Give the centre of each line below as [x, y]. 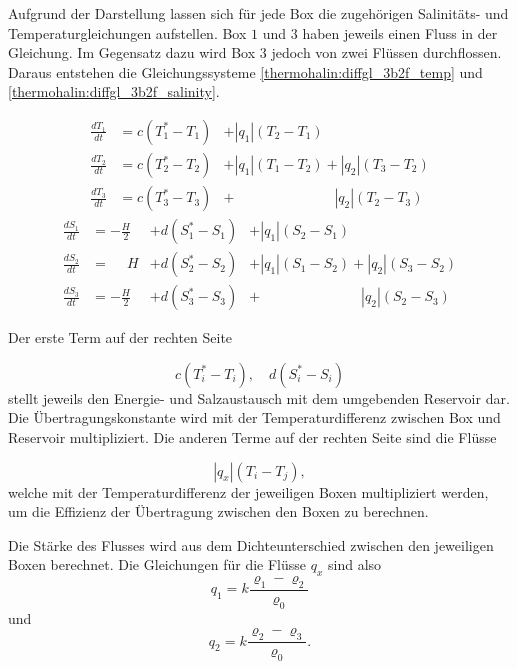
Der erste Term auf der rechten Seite [120, 337]
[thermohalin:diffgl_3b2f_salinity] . [114, 91]
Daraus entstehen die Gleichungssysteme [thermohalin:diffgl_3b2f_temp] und [245, 71]
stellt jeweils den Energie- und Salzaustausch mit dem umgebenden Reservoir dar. [259, 397]
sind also [354, 564]
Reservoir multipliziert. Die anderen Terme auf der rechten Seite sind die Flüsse [252, 436]
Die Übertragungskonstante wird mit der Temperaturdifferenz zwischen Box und [254, 417]
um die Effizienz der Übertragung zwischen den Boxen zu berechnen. [218, 511]
